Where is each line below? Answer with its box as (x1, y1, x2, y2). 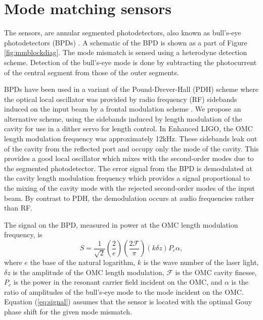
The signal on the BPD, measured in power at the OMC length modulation (4, 219, 238, 230)
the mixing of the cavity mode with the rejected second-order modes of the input (4, 183, 255, 193)
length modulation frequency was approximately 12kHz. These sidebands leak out (4, 133, 257, 144)
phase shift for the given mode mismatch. (4, 306, 133, 316)
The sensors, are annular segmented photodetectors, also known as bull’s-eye (4, 27, 241, 38)
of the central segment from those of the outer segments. (4, 67, 179, 77)
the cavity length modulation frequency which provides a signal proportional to (4, 173, 250, 183)
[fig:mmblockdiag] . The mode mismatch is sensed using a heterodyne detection (4, 47, 247, 58)
